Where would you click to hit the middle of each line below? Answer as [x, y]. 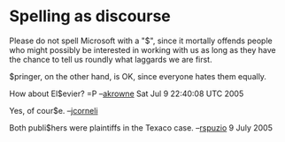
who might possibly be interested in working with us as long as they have [142, 49]
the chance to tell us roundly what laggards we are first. [111, 59]
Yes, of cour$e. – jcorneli [54, 110]
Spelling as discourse [90, 16]
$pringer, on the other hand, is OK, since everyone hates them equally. [138, 76]
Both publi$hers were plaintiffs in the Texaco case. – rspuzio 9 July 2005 [141, 127]
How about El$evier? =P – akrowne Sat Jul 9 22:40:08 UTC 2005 [127, 93]
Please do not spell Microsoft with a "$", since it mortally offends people [141, 41]
